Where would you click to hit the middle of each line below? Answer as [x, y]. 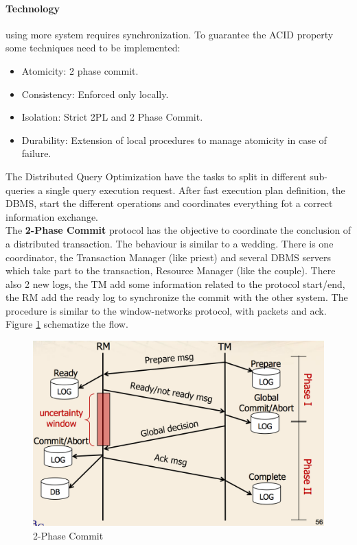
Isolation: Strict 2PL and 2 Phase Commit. [112, 117]
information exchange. [52, 216]
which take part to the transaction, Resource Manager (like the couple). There [171, 270]
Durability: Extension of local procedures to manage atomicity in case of [174, 140]
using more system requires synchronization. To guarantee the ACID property [170, 34]
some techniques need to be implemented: [93, 48]
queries [20, 190]
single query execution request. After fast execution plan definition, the [195, 190]
